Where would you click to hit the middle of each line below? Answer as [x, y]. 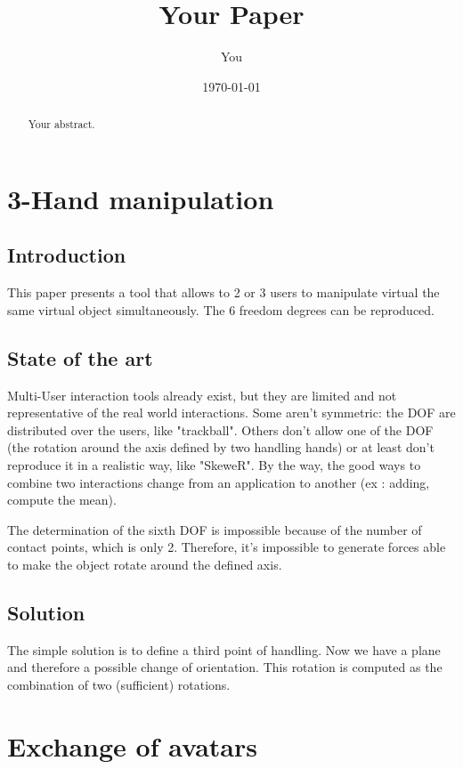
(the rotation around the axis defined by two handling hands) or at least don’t [221, 447]
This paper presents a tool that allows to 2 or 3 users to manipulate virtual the [223, 292]
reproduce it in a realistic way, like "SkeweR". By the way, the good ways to [214, 464]
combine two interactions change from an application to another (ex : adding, [219, 482]
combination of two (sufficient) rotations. [119, 684]
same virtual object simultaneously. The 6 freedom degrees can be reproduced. [221, 309]
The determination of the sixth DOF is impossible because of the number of [215, 529]
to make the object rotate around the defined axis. [145, 564]
